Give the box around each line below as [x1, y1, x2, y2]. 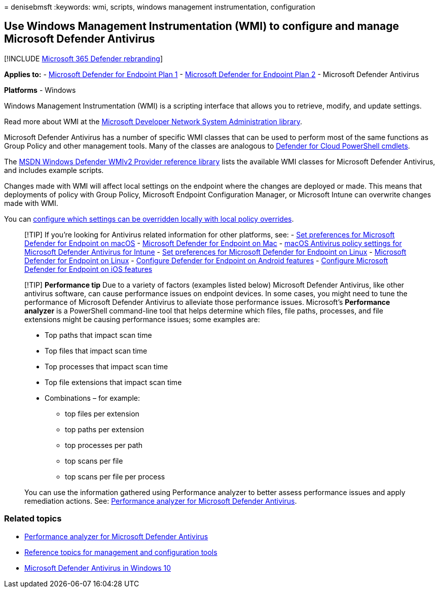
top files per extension [65, 409, 139, 418]
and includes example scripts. [4, 165, 104, 175]
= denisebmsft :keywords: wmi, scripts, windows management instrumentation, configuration [4, 3, 315, 11]
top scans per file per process [65, 472, 165, 481]
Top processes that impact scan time [45, 362, 168, 371]
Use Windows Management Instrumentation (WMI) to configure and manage [4, 20, 399, 33]
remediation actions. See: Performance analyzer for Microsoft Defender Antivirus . [24, 496, 297, 505]
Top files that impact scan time [45, 346, 148, 355]
